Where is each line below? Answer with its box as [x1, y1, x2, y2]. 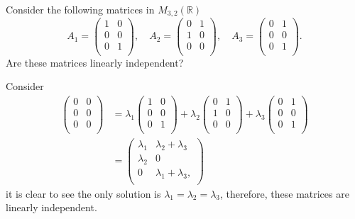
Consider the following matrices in [6, 2, 155, 16]
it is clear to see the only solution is [6, 186, 161, 201]
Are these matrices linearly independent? [6, 55, 184, 69]
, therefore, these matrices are [220, 186, 349, 201]
